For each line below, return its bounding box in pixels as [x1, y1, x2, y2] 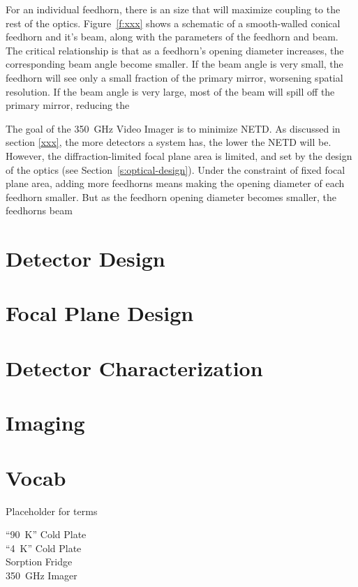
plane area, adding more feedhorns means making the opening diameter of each [6, 176, 345, 191]
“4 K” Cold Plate [6, 540, 82, 555]
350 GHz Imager [6, 567, 77, 582]
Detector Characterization [6, 353, 263, 382]
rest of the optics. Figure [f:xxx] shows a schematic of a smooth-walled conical [6, 15, 341, 30]
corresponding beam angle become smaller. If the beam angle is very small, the [6, 57, 343, 71]
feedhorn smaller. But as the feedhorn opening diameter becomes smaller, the [6, 189, 336, 204]
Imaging [6, 408, 85, 437]
